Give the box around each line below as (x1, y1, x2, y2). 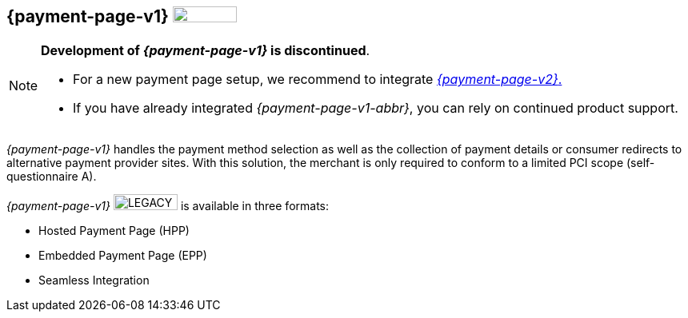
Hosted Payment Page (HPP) (38, 224, 190, 238)
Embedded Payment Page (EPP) (38, 248, 207, 263)
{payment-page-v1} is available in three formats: (6, 199, 330, 213)
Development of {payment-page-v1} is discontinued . (41, 42, 370, 59)
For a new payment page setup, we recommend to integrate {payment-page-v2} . (73, 71, 562, 88)
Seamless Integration (38, 273, 150, 288)
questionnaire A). (6, 169, 97, 184)
